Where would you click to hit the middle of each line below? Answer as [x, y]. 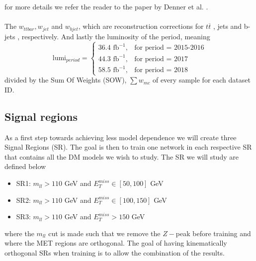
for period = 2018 [161, 70]
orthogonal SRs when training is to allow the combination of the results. [115, 253]
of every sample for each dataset [201, 80]
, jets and [227, 26]
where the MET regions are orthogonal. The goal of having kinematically [116, 243]
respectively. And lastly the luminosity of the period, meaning [116, 36]
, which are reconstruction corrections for [141, 26]
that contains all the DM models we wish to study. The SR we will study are [122, 156]
